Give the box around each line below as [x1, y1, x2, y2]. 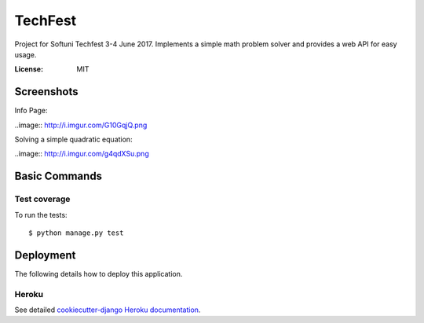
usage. [14, 50, 37, 59]
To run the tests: [14, 210, 68, 219]
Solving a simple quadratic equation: [14, 134, 133, 145]
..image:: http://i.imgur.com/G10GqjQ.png [14, 120, 148, 130]
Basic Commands [14, 170, 102, 183]
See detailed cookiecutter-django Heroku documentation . [14, 305, 201, 314]
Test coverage [14, 193, 71, 204]
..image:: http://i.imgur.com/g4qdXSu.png [14, 149, 149, 159]
